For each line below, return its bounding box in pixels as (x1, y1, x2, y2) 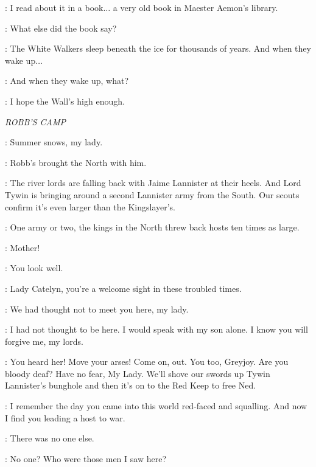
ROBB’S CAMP (5, 115, 66, 128)
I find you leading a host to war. (5, 411, 125, 424)
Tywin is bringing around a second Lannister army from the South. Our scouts (5, 188, 300, 201)
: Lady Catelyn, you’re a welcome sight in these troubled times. (5, 282, 242, 294)
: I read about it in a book (5, 1, 104, 13)
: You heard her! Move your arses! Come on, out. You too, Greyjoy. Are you (5, 355, 289, 368)
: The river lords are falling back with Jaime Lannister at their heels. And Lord (5, 176, 301, 189)
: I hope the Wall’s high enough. (5, 94, 125, 107)
